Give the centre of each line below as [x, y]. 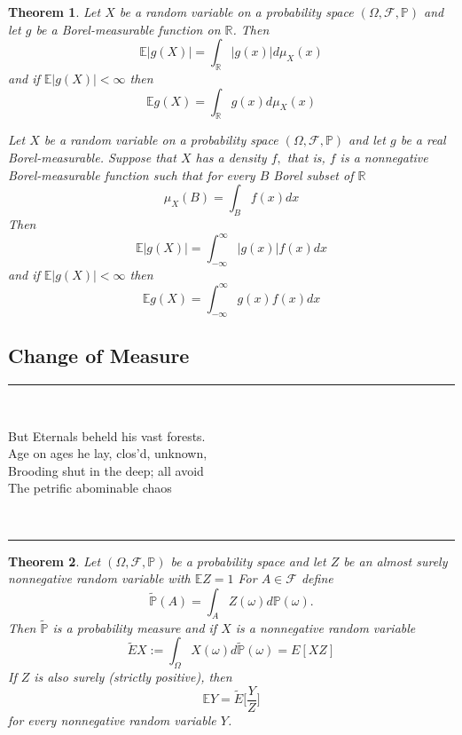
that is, [306, 157]
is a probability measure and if [135, 627]
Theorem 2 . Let [55, 561]
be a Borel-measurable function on [128, 29]
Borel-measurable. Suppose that [92, 157]
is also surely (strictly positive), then [133, 677]
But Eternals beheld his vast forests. [107, 435]
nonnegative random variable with [99, 578]
